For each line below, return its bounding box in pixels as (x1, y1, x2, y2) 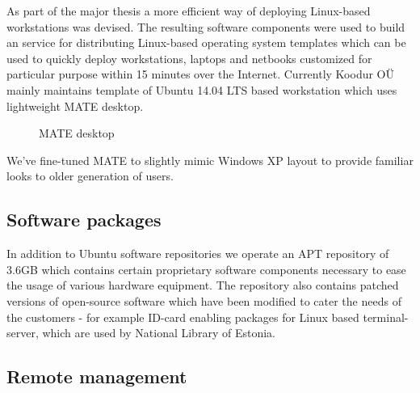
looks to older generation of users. (6, 167, 174, 184)
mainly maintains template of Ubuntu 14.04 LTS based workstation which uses (6, 81, 397, 98)
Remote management (6, 364, 187, 389)
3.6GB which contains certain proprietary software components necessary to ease (6, 260, 406, 277)
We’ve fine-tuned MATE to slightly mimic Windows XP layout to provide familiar (6, 151, 414, 168)
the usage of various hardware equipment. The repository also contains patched (6, 277, 399, 294)
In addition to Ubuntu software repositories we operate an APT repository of (6, 245, 389, 262)
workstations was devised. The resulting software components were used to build (6, 18, 405, 35)
